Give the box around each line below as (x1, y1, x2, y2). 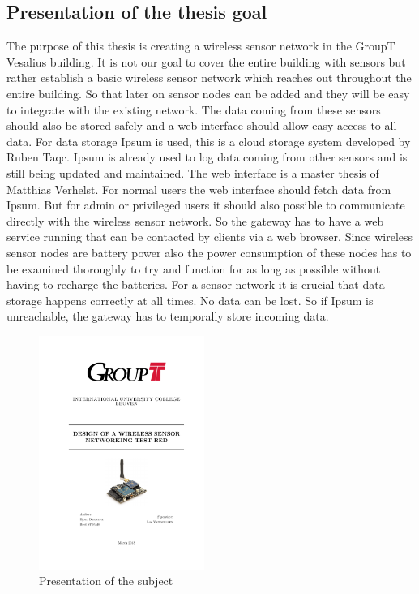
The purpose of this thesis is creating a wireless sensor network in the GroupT (6, 37, 395, 54)
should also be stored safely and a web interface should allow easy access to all (6, 117, 397, 134)
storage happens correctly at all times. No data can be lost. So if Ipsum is (6, 291, 374, 308)
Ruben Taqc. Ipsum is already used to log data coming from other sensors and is (6, 148, 408, 166)
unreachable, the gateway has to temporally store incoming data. (6, 308, 329, 325)
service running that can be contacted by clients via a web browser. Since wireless (6, 228, 413, 245)
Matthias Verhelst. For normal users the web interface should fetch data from (6, 180, 391, 197)
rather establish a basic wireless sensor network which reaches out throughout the (6, 69, 412, 86)
